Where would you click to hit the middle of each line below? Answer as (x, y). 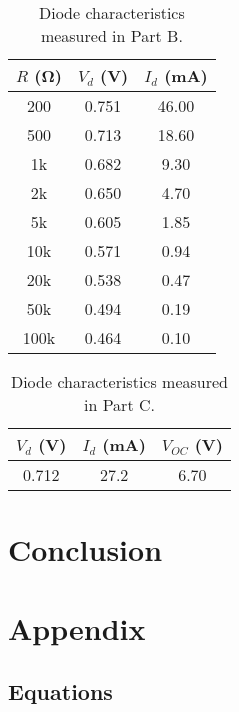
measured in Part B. (111, 35)
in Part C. (119, 404)
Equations (60, 691)
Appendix (77, 627)
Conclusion (85, 549)
